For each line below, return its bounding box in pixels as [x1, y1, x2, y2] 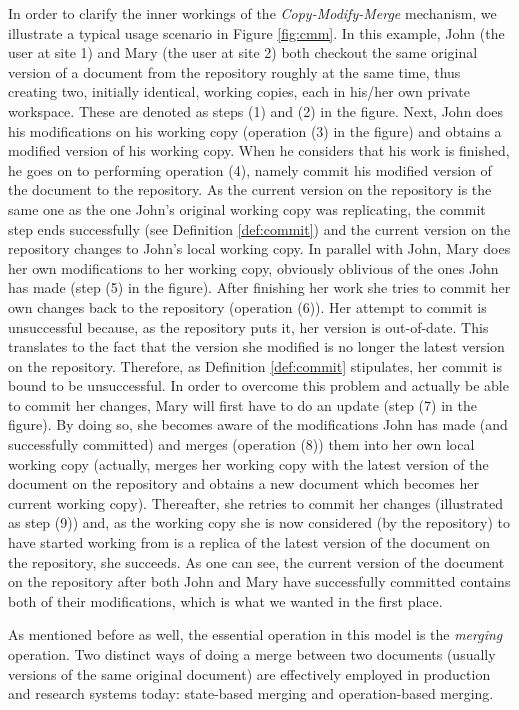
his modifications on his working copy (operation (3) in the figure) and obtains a [8, 120, 502, 141]
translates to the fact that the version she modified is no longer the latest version [8, 336, 505, 357]
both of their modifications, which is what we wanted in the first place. [8, 590, 443, 611]
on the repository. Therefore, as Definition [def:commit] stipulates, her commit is [8, 355, 502, 376]
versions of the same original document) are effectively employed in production [8, 663, 491, 684]
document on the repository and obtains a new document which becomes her [8, 473, 479, 494]
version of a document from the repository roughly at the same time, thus [8, 61, 461, 82]
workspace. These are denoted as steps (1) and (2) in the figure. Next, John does [8, 100, 504, 121]
